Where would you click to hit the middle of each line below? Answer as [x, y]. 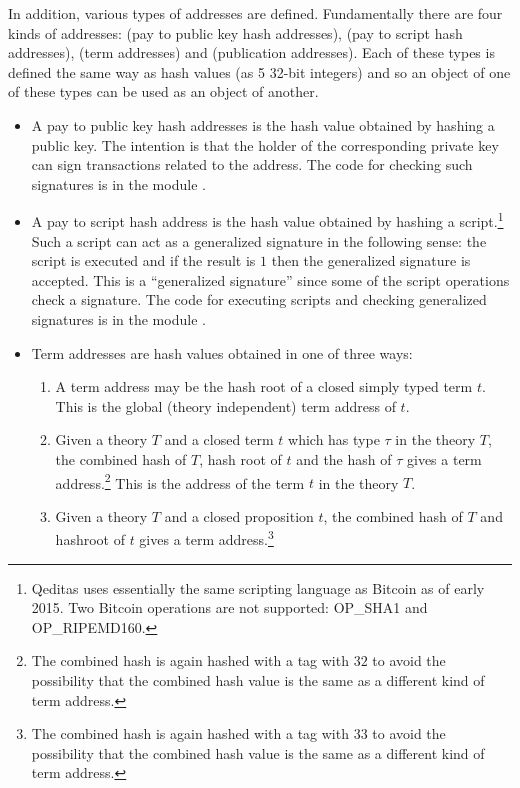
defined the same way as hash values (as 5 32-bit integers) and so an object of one [259, 71]
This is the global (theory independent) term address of [225, 405]
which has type [334, 439]
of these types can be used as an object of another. [163, 91]
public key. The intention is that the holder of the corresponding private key [265, 144]
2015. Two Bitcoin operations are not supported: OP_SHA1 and [229, 607]
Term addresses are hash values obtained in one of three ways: [222, 352]
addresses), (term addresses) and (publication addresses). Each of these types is [251, 52]
